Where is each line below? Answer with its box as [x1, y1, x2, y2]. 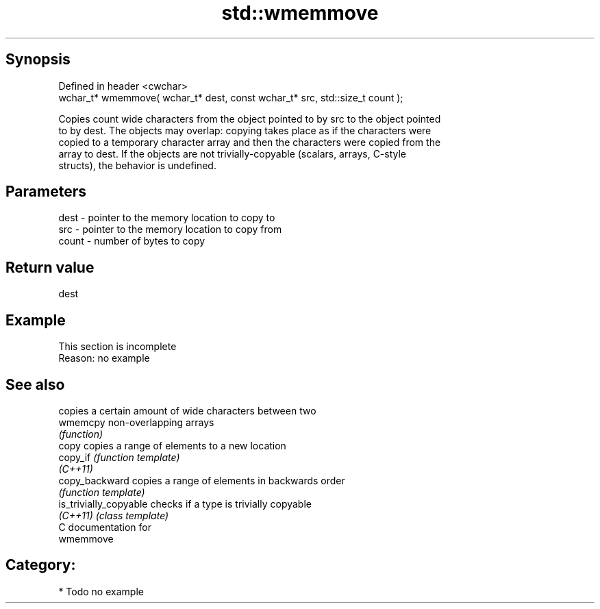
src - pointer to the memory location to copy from [58, 223, 282, 236]
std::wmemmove [221, 1, 379, 25]
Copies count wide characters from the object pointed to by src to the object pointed [58, 112, 441, 125]
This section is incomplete [58, 340, 177, 353]
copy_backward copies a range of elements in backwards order [58, 474, 345, 486]
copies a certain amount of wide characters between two [58, 404, 316, 417]
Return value [5, 258, 95, 276]
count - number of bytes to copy [58, 235, 205, 247]
